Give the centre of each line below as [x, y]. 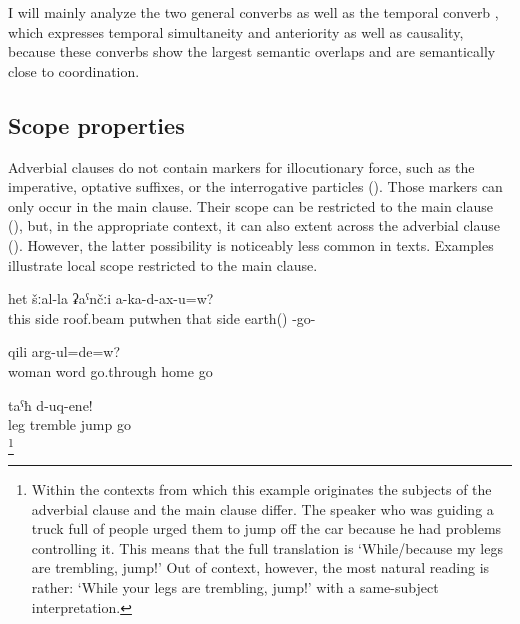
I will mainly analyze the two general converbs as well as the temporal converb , [253, 12]
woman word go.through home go [110, 370]
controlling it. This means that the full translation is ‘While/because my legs [267, 547]
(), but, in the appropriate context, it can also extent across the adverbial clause [254, 225]
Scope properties [96, 124]
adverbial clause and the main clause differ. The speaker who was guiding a [262, 508]
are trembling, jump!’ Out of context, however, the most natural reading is [260, 567]
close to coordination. [74, 70]
